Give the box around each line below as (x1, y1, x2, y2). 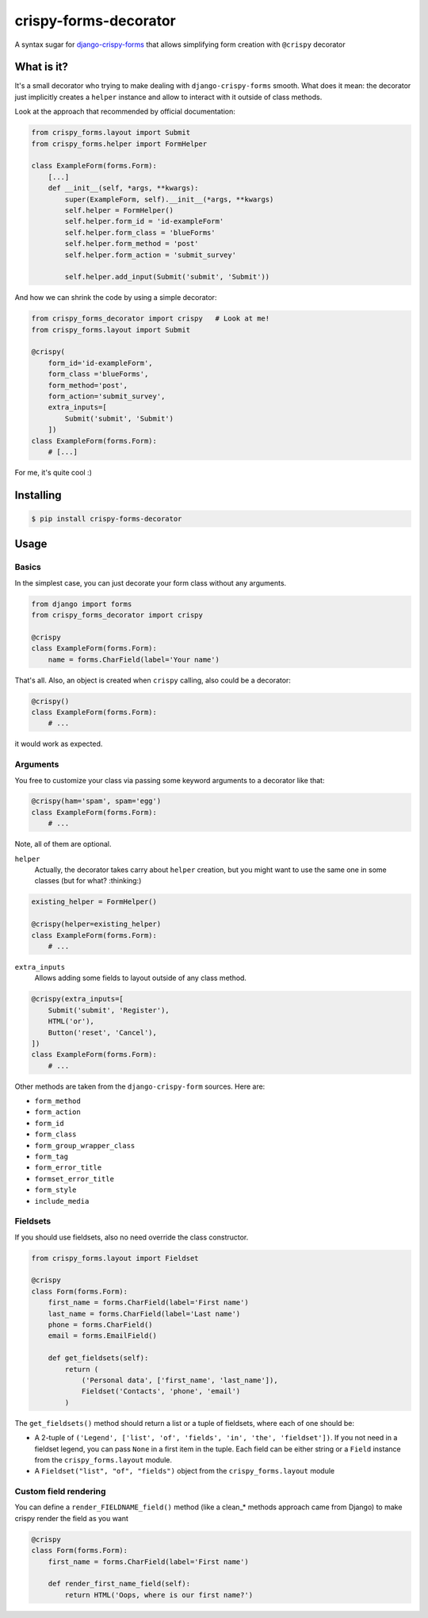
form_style (34, 1186, 77, 1194)
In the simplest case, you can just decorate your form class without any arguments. (14, 578, 287, 587)
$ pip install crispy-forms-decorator (31, 514, 182, 523)
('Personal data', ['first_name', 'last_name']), (81, 1375, 278, 1385)
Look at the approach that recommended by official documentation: (14, 107, 235, 117)
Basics (14, 562, 41, 573)
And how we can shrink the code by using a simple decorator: (14, 293, 217, 302)
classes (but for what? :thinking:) (34, 876, 142, 886)
